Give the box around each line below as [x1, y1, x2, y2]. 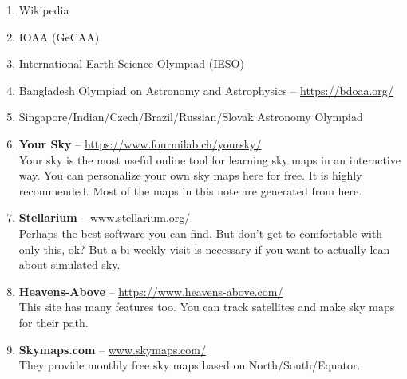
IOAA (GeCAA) [18, 28, 100, 45]
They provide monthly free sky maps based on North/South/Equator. [18, 357, 361, 373]
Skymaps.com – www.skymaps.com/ [18, 341, 206, 357]
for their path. [18, 314, 89, 330]
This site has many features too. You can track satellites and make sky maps [18, 298, 395, 315]
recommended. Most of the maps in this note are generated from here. [18, 182, 362, 199]
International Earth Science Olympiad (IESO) [18, 55, 244, 72]
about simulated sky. [18, 256, 121, 273]
